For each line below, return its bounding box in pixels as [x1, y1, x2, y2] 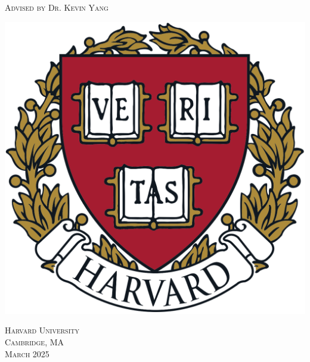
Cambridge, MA [5, 336, 64, 348]
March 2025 [5, 347, 49, 360]
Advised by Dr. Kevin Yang [5, 1, 108, 13]
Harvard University [5, 324, 79, 336]
